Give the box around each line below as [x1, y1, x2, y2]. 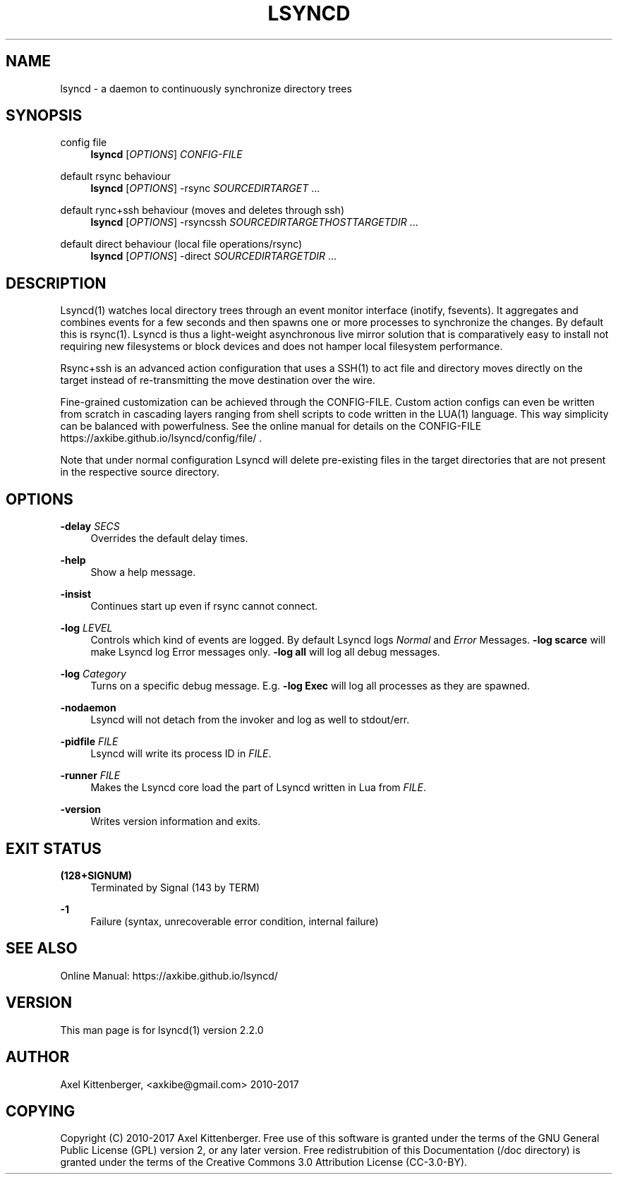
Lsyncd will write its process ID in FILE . [90, 747, 272, 760]
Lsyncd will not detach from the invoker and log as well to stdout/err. [90, 714, 410, 726]
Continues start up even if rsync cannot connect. [90, 600, 318, 613]
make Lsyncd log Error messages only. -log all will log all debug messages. [90, 646, 440, 658]
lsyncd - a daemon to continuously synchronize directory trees [60, 82, 352, 95]
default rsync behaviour [60, 170, 171, 183]
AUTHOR [6, 1048, 70, 1066]
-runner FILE [60, 769, 121, 782]
